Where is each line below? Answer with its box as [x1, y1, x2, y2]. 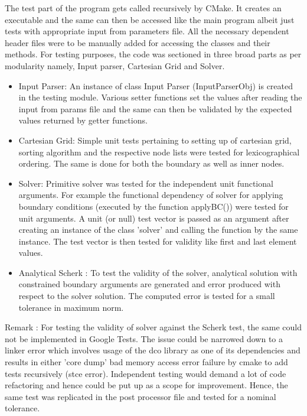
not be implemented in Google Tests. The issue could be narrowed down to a [5, 332, 283, 344]
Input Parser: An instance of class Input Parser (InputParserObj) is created [18, 79, 293, 92]
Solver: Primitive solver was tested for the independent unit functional [18, 177, 273, 189]
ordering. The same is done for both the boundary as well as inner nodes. [18, 157, 285, 170]
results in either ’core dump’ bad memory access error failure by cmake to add [5, 356, 288, 368]
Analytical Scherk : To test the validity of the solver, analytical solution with [18, 266, 298, 278]
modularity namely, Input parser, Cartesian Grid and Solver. [5, 59, 225, 71]
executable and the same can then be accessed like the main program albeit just [5, 13, 295, 25]
